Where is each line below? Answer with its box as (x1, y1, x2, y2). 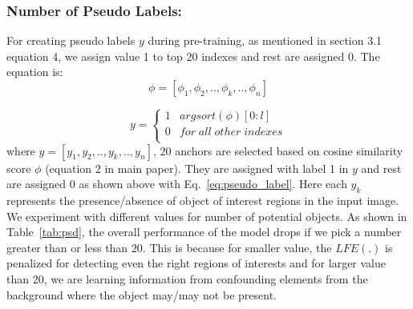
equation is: (6, 63, 63, 80)
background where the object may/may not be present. (6, 286, 277, 303)
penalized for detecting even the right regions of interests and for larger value (6, 255, 387, 271)
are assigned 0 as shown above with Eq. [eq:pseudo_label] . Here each (6, 175, 347, 192)
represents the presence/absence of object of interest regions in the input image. (6, 191, 399, 208)
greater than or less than (6, 239, 128, 255)
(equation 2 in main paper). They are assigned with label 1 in (45, 159, 349, 176)
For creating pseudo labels (6, 32, 136, 49)
